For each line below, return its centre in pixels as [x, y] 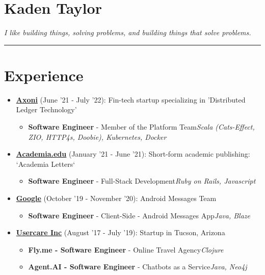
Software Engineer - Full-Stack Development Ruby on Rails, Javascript [142, 181]
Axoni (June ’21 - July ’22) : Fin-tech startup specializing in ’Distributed [131, 99]
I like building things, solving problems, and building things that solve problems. [128, 32]
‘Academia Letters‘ [46, 164]
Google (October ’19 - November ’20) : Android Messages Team [116, 198]
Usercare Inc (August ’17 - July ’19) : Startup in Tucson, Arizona [121, 232]
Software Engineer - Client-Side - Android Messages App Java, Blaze [139, 215]
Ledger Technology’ [46, 109]
